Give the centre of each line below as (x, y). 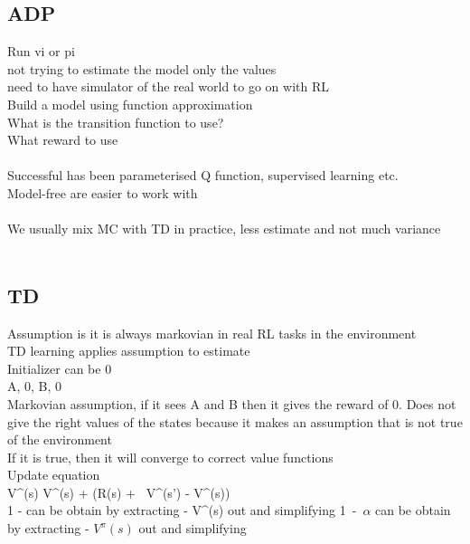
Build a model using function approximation (130, 104)
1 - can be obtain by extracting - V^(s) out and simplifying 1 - (182, 510)
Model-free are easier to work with (103, 192)
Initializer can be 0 (60, 368)
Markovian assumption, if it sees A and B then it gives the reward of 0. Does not (232, 403)
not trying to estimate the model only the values (142, 68)
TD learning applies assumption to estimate (129, 351)
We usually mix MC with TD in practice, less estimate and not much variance (224, 229)
